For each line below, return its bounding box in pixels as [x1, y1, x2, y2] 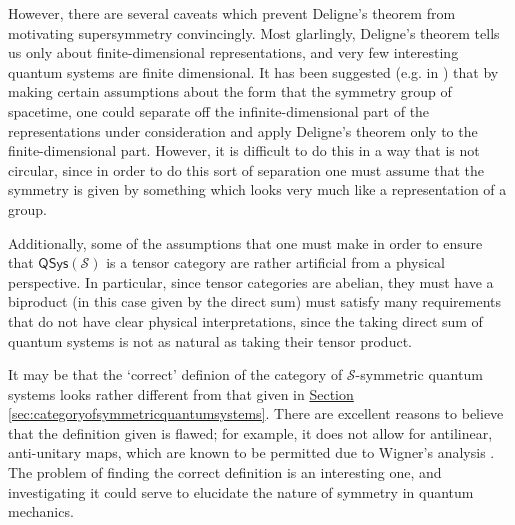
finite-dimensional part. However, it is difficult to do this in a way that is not [8, 140, 480, 161]
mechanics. [8, 501, 74, 522]
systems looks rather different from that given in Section [8, 383, 354, 404]
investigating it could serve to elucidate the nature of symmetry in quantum [8, 481, 474, 502]
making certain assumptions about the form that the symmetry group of [8, 81, 452, 102]
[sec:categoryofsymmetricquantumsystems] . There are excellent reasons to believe [8, 403, 504, 424]
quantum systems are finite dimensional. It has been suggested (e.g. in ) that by [8, 61, 499, 82]
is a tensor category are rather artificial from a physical [106, 252, 446, 273]
